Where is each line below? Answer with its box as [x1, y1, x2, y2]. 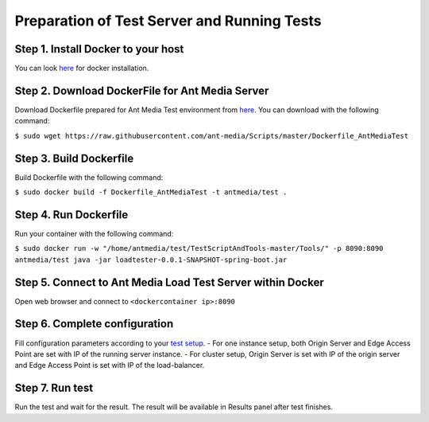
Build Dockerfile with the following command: [14, 172, 164, 182]
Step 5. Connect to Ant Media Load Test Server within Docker [14, 275, 325, 289]
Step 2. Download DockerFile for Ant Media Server [14, 84, 269, 97]
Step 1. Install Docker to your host [14, 42, 184, 56]
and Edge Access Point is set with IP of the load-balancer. [14, 361, 205, 370]
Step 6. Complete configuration [14, 317, 174, 330]
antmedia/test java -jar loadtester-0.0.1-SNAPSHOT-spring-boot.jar [14, 255, 288, 264]
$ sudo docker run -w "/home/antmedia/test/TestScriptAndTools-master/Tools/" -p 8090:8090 [14, 244, 384, 253]
